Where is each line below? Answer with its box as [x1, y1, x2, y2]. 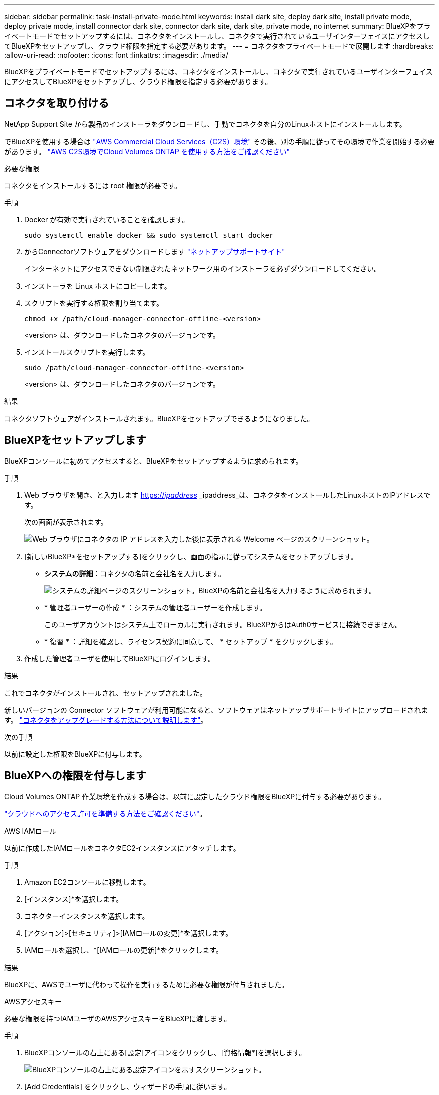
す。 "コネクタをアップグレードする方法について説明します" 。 [4, 715, 208, 724]
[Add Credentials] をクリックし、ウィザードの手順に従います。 [24, 1082, 231, 1091]
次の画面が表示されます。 [24, 517, 108, 526]
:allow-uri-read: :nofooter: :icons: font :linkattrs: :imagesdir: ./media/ [4, 51, 229, 59]
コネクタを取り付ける [4, 97, 109, 110]
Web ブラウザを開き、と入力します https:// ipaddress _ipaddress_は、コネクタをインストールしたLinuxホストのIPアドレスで [24, 490, 431, 499]
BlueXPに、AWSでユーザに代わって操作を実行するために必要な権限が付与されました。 [4, 980, 289, 989]
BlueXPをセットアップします [4, 434, 146, 447]
